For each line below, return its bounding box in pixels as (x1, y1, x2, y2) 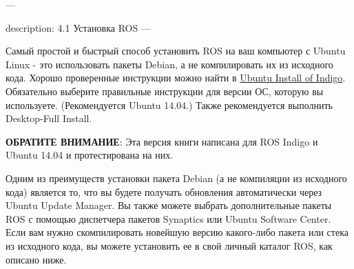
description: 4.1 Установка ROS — (6, 20, 151, 34)
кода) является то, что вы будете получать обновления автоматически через (6, 184, 322, 199)
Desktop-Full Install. (6, 111, 92, 126)
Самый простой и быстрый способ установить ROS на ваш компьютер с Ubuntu (6, 43, 346, 58)
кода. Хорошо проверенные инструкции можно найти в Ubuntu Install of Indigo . (6, 70, 346, 85)
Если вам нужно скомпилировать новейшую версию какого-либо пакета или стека (6, 225, 348, 239)
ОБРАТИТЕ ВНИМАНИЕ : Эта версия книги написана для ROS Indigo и (6, 134, 318, 148)
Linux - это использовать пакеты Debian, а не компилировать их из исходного (6, 57, 333, 71)
